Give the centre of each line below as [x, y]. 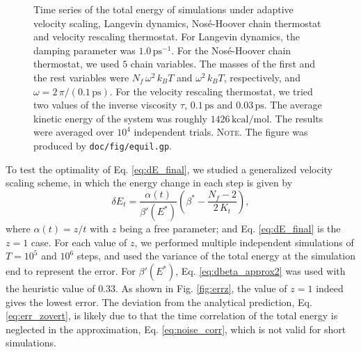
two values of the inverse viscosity [105, 105]
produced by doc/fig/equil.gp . [103, 145]
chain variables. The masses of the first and [223, 64]
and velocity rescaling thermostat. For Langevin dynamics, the [167, 37]
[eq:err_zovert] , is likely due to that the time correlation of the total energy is [172, 315]
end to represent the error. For [71, 271]
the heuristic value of [50, 288]
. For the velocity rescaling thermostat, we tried [211, 91]
